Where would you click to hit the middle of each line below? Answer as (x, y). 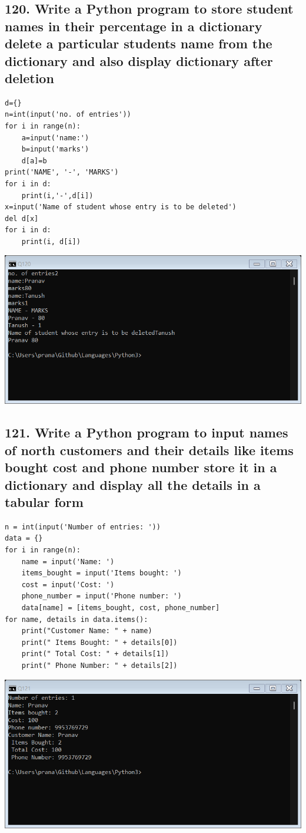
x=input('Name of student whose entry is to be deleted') (121, 207)
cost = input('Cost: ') (68, 585)
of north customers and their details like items (149, 450)
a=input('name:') (55, 138)
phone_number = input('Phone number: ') (102, 596)
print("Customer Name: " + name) (87, 631)
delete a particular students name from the (139, 43)
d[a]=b (34, 161)
